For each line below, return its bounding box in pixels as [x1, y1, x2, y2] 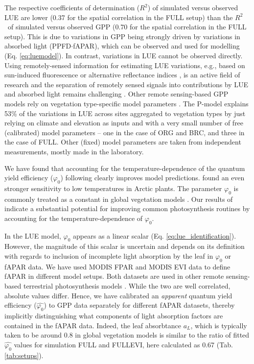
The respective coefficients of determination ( [4, 2, 140, 12]
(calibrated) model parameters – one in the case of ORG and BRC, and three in [4, 127, 245, 137]
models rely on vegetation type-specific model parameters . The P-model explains [4, 98, 249, 108]
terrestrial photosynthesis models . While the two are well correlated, [23, 281, 231, 291]
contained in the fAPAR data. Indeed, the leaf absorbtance [4, 320, 182, 330]
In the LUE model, [4, 230, 61, 241]
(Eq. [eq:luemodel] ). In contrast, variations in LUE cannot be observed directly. [4, 50, 243, 60]
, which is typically [190, 320, 247, 330]
